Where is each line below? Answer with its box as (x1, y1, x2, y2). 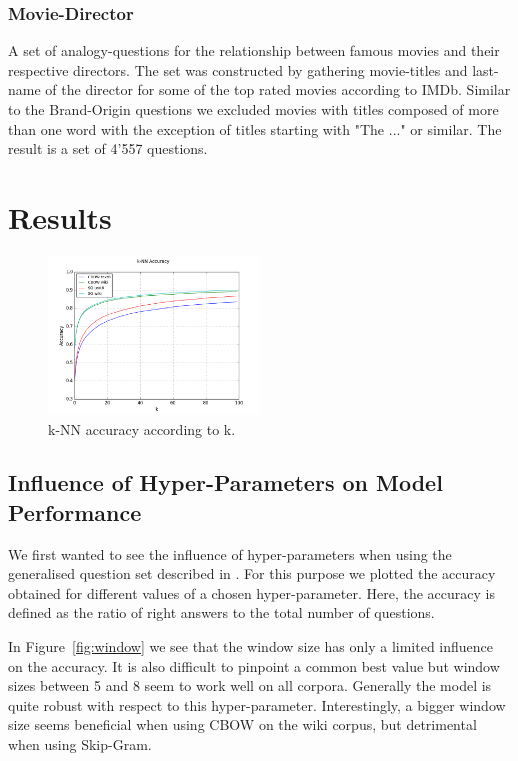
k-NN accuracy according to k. (48, 418, 236, 439)
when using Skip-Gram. (8, 734, 152, 755)
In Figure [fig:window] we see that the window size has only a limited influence (8, 636, 494, 657)
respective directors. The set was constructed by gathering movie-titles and (8, 59, 468, 80)
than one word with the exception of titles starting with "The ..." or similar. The (8, 118, 502, 139)
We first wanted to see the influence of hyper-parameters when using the (8, 543, 452, 564)
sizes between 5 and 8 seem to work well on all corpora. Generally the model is (8, 675, 492, 696)
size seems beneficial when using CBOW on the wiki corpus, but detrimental (8, 714, 477, 735)
